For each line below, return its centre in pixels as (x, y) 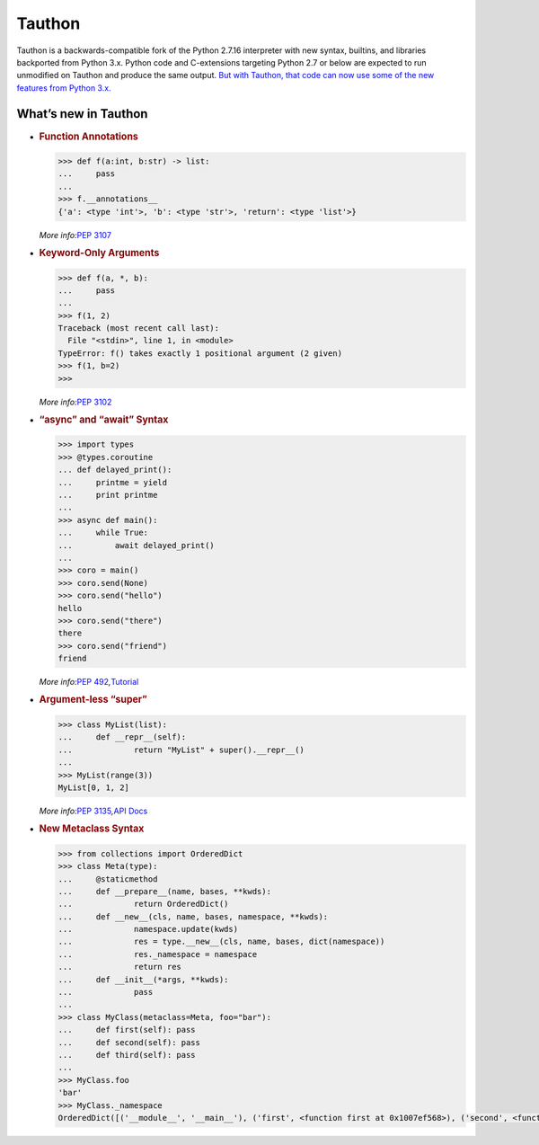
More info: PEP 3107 (75, 235)
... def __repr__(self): (122, 737)
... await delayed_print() (136, 545)
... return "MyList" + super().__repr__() (181, 750)
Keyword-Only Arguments (99, 253)
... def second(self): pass (129, 1042)
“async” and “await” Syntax (104, 420)
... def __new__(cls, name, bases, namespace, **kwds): (193, 916)
